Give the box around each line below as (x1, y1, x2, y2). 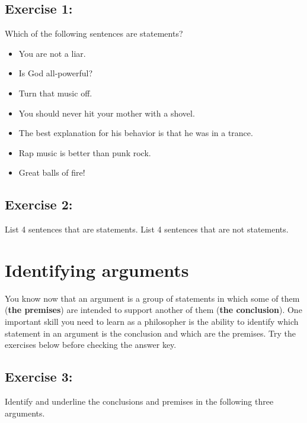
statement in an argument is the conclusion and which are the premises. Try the (5, 327, 296, 339)
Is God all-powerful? (18, 67, 93, 79)
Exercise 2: (5, 195, 73, 214)
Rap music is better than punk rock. (18, 146, 151, 159)
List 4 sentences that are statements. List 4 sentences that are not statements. (5, 223, 289, 235)
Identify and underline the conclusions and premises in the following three (5, 395, 274, 408)
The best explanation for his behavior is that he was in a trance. (18, 127, 253, 139)
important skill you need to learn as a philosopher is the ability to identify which (5, 315, 299, 328)
